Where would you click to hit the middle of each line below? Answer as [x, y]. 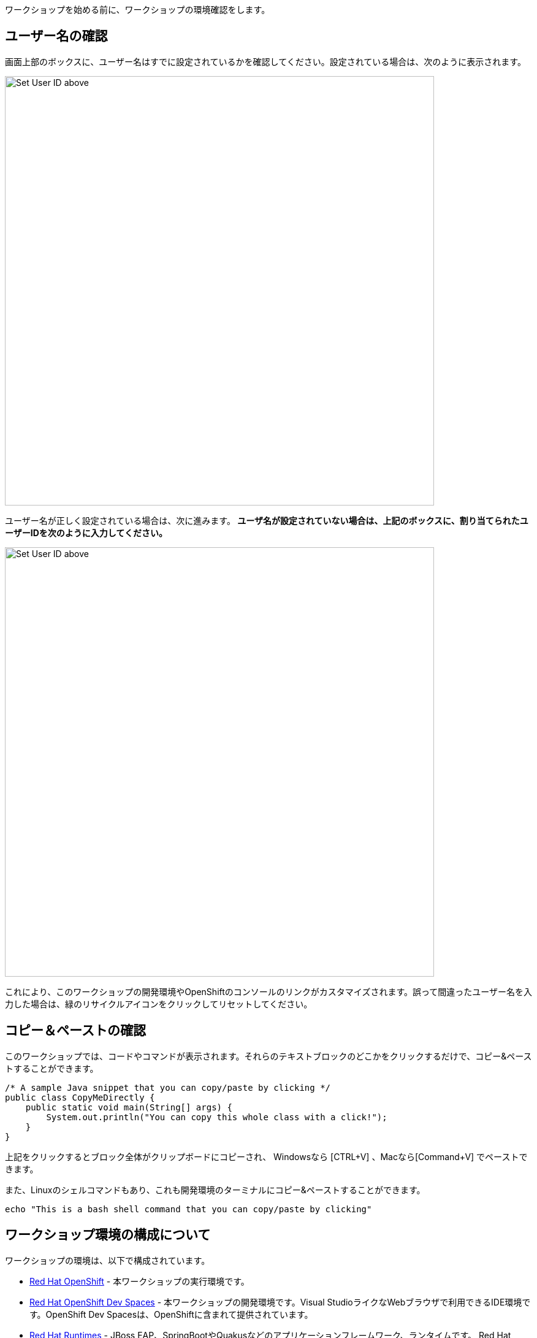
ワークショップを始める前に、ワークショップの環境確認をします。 [138, 10]
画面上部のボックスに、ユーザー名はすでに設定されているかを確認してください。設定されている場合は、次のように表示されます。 [265, 61]
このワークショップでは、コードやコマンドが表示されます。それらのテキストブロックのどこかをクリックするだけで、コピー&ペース [268, 1056]
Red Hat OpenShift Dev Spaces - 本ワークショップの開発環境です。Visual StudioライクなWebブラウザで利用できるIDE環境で [280, 1302]
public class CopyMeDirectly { [80, 1097]
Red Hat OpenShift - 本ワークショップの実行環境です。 [139, 1281]
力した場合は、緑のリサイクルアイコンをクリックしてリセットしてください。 [159, 1004]
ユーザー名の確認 [56, 36]
